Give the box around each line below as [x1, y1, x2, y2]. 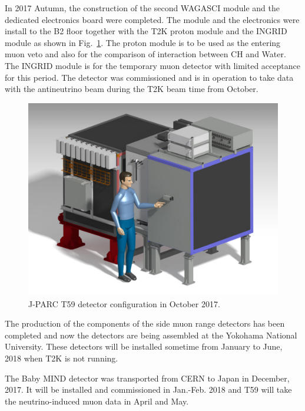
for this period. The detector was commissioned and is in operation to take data [5, 71, 294, 83]
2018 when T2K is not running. [5, 352, 118, 364]
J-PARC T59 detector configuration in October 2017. [28, 297, 220, 310]
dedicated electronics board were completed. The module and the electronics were [5, 13, 300, 25]
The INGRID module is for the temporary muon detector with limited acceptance [5, 59, 300, 71]
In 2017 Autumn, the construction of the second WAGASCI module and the [5, 2, 280, 14]
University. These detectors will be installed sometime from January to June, [5, 340, 283, 353]
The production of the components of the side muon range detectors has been [5, 317, 285, 330]
